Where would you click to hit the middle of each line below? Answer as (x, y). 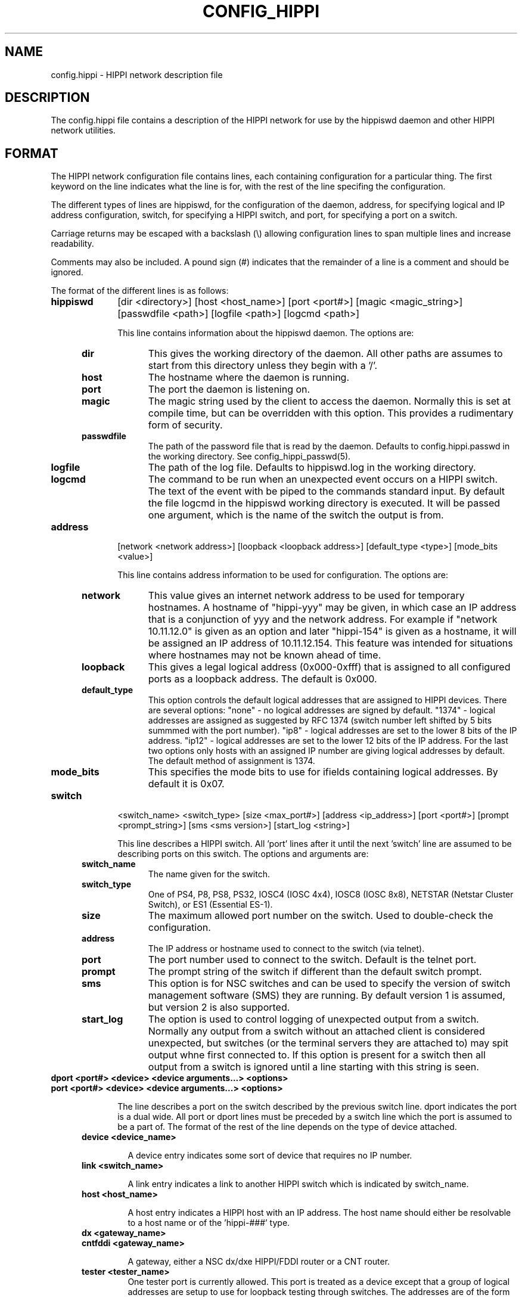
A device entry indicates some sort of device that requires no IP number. (270, 1156)
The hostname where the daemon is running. (249, 378)
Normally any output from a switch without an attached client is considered (316, 1031)
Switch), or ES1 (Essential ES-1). (210, 905)
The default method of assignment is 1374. (232, 761)
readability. (72, 244)
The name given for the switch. (209, 874)
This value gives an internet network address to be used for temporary (306, 596)
